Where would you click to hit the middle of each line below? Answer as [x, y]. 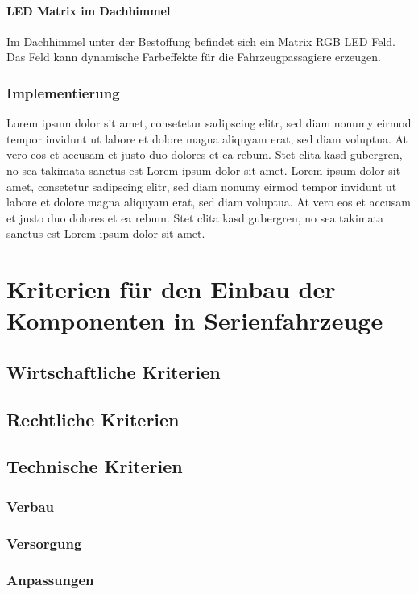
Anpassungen [50, 580]
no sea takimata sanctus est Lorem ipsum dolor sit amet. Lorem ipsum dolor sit [204, 170]
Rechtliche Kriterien [93, 419]
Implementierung [63, 92]
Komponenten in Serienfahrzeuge [195, 320]
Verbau [31, 506]
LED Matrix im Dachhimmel [89, 10]
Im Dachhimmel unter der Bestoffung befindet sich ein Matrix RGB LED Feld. [201, 41]
